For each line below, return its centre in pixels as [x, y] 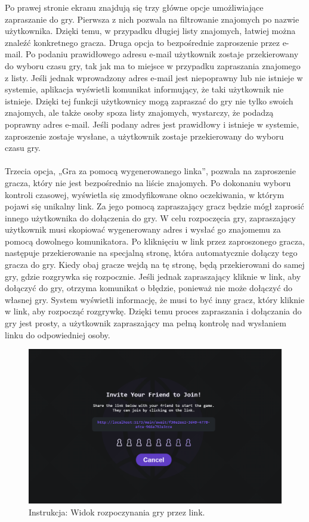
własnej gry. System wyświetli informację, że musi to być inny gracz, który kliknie [155, 299]
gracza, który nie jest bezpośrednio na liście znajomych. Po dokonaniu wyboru [148, 182]
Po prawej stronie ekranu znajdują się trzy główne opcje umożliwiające [134, 7]
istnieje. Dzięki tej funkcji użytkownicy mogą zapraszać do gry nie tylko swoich [149, 101]
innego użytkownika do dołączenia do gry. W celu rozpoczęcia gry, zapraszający [150, 217]
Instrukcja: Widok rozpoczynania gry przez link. [117, 512]
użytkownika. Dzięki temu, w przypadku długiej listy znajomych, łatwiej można [150, 31]
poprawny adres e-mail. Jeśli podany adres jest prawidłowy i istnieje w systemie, [152, 124]
